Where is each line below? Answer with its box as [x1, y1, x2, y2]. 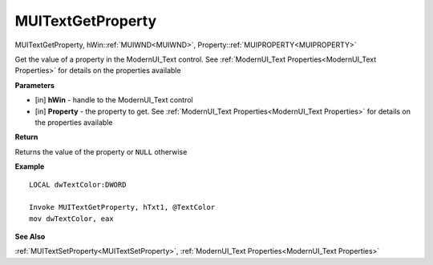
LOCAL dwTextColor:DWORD [29, 180, 127, 190]
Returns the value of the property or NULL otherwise [14, 147, 188, 156]
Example [14, 162, 45, 171]
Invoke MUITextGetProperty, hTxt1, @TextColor [29, 203, 216, 212]
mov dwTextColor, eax [29, 214, 114, 223]
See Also [14, 232, 46, 242]
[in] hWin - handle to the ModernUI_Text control [34, 95, 193, 105]
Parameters [14, 80, 55, 90]
